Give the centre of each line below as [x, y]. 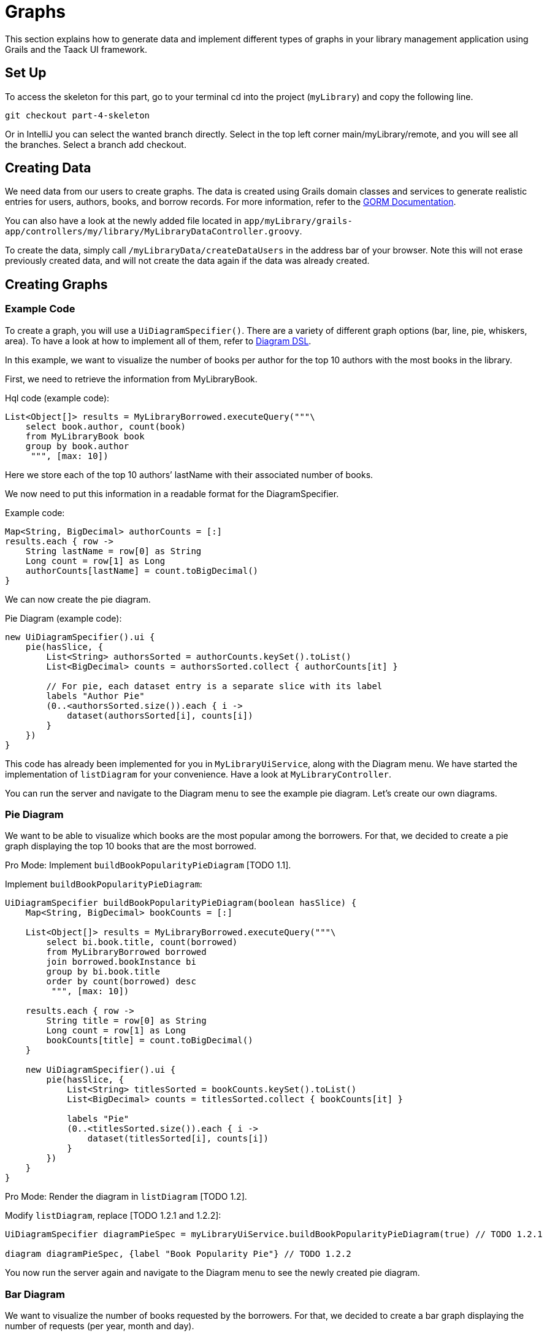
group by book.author [77, 446]
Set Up [26, 73]
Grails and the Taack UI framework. [76, 49]
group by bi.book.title [103, 972]
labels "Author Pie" [95, 696]
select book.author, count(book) [106, 426]
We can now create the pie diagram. [78, 599]
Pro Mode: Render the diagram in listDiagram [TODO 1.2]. [126, 1197]
